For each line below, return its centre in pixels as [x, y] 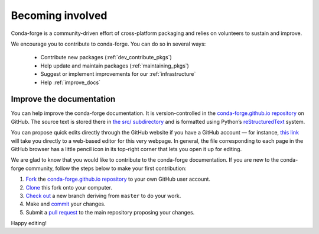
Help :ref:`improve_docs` [70, 82]
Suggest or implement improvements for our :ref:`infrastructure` [118, 74]
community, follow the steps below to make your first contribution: [106, 168]
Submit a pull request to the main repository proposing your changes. [110, 212]
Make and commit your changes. [66, 204]
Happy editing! [29, 223]
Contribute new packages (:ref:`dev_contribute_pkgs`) [106, 57]
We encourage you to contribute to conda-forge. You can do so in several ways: [108, 44]
